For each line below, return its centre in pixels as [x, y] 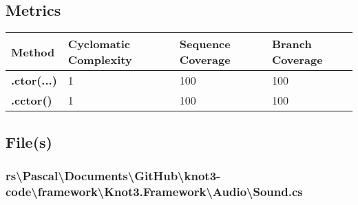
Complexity [100, 60]
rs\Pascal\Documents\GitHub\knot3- [113, 175]
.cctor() [32, 100]
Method [33, 52]
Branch [292, 44]
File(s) [29, 141]
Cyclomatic [99, 44]
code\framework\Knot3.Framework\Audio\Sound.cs [154, 191]
